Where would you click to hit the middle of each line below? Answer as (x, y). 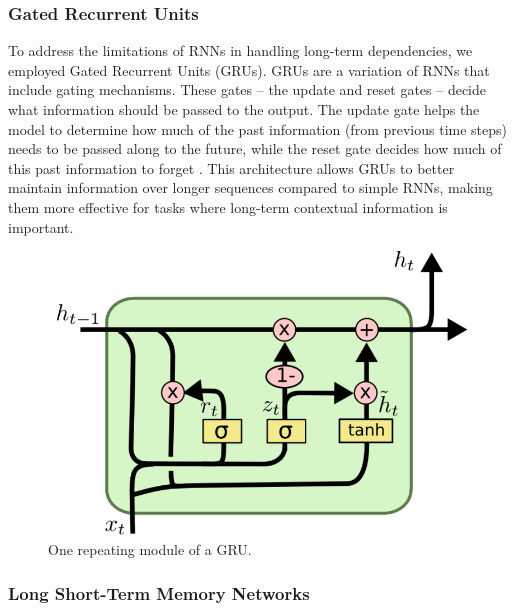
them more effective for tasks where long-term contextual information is (228, 206)
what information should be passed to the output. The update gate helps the (244, 109)
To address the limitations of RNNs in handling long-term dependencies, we (240, 50)
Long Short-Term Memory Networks (159, 593)
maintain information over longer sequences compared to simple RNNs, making (250, 187)
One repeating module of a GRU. (150, 548)
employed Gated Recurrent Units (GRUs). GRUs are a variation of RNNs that (249, 69)
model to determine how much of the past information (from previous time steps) (258, 128)
